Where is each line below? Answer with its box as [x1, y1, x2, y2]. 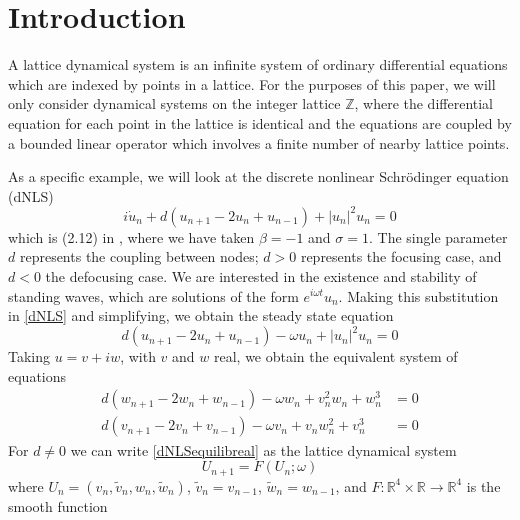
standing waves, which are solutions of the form [8, 285, 299, 306]
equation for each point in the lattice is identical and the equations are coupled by [8, 112, 512, 133]
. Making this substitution [338, 285, 499, 306]
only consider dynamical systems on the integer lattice [8, 93, 341, 114]
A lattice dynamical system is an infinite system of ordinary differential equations [8, 54, 508, 75]
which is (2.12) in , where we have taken [8, 226, 255, 247]
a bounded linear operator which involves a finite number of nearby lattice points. [8, 132, 510, 153]
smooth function [8, 495, 108, 516]
